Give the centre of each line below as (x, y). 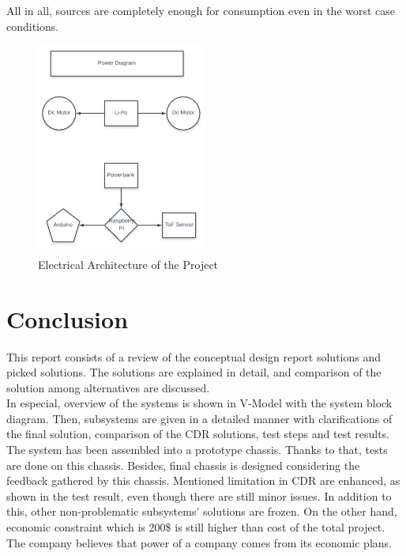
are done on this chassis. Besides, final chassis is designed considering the (183, 465)
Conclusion (68, 318)
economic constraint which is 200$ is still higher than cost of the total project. (196, 527)
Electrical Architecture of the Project (128, 264)
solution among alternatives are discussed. (108, 387)
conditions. (33, 26)
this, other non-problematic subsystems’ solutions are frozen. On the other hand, (202, 511)
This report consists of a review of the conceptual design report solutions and (194, 356)
